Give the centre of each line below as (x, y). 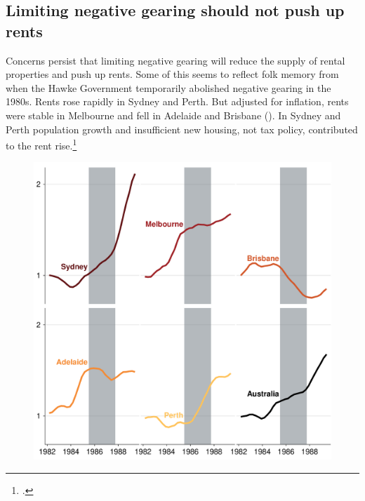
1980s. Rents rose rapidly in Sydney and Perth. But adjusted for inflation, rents (177, 101)
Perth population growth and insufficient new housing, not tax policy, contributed (182, 129)
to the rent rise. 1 (41, 144)
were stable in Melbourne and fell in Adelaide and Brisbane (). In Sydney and (173, 115)
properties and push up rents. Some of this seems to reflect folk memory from (172, 74)
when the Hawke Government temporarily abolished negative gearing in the (168, 87)
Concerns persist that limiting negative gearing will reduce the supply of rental (175, 60)
